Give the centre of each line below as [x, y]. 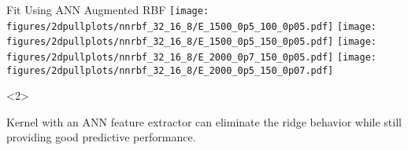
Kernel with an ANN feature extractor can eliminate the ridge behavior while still [204, 121]
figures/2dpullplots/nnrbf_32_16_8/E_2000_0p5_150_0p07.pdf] [170, 70]
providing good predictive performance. [101, 137]
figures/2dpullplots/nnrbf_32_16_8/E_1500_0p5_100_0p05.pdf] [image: [192, 26]
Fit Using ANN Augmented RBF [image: [108, 9]
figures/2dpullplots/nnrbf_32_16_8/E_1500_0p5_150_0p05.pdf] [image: [192, 42]
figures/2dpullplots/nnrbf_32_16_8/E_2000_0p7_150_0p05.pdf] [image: [192, 57]
